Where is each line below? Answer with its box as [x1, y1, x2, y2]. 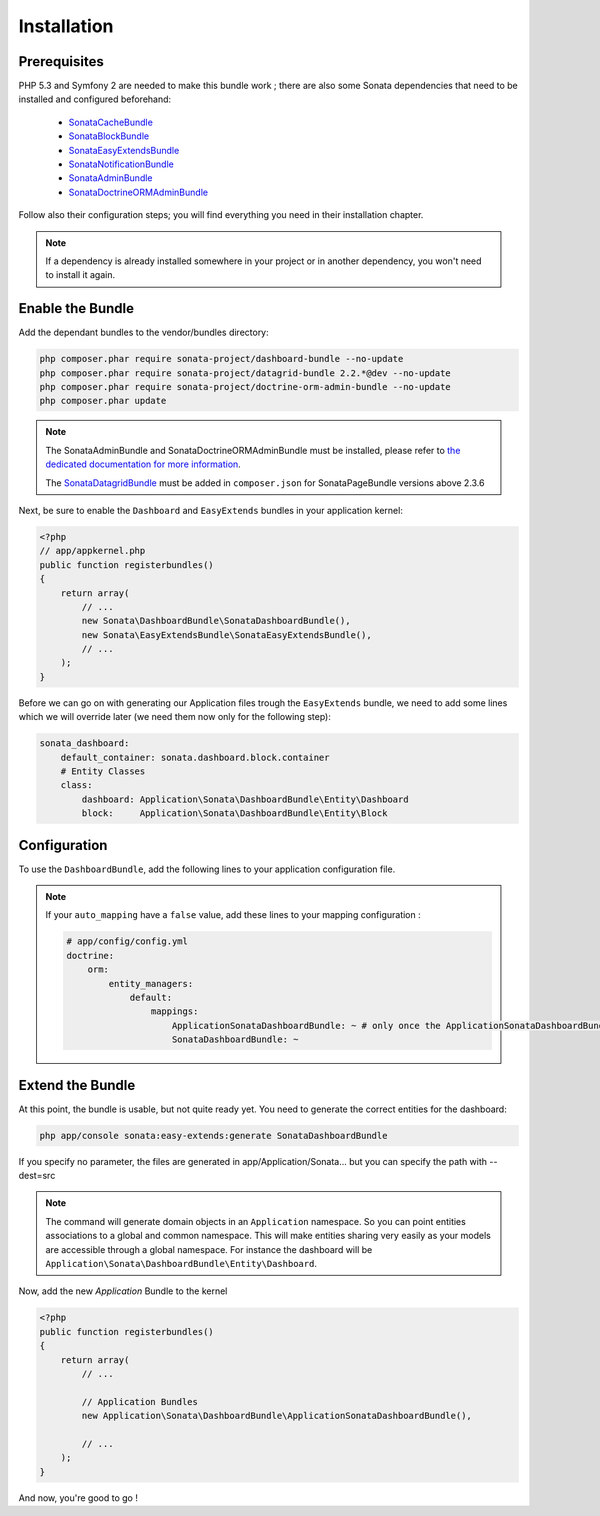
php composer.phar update [39, 395, 167, 407]
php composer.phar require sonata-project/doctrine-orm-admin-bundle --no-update [39, 381, 452, 393]
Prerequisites [18, 53, 104, 70]
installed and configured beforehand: [18, 93, 172, 105]
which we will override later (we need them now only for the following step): [18, 711, 332, 723]
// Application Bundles [81, 1396, 199, 1407]
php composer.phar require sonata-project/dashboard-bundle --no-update [39, 353, 404, 365]
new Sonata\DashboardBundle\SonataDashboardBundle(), [81, 615, 351, 627]
